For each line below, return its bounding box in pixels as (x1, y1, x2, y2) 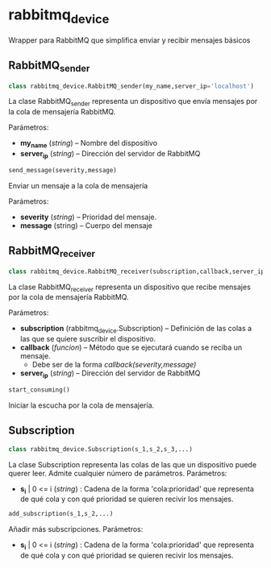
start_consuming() (8, 385, 70, 394)
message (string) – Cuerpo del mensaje (19, 220, 153, 230)
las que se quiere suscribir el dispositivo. (19, 334, 156, 344)
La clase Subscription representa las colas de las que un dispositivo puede (8, 459, 256, 469)
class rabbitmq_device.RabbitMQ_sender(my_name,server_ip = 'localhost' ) (8, 82, 254, 90)
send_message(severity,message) (8, 166, 117, 174)
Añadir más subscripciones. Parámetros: (8, 524, 144, 534)
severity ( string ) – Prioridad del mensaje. (19, 212, 157, 222)
